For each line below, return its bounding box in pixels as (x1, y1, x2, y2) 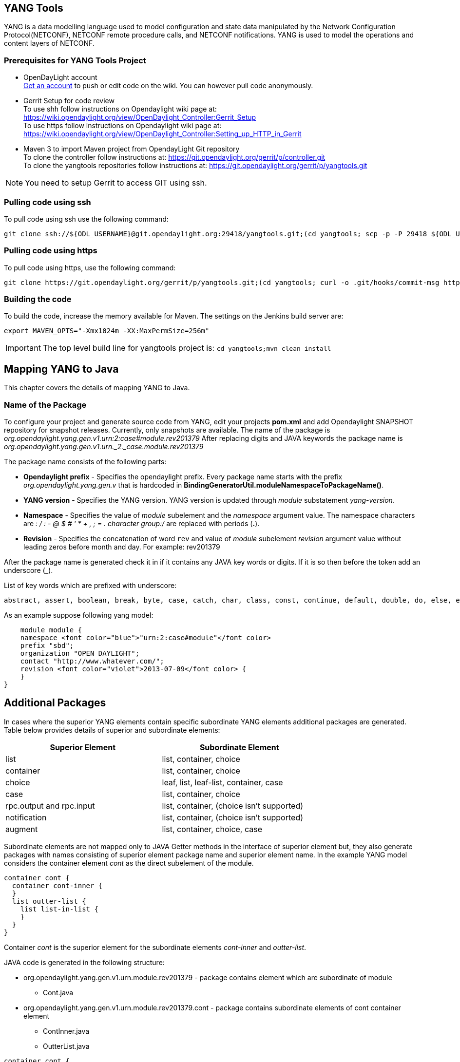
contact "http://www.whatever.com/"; (20, 657, 164, 665)
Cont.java (43, 988, 74, 997)
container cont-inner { (12, 881, 103, 890)
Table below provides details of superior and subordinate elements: (4, 725, 220, 734)
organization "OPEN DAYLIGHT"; (20, 649, 140, 658)
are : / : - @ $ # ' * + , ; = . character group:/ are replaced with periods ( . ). (23, 519, 260, 528)
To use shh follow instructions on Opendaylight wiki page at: (23, 105, 217, 114)
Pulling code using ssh (4, 197, 91, 207)
